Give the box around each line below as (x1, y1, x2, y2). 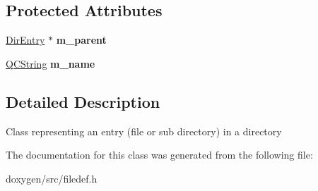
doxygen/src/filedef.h (6, 171, 98, 185)
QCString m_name (6, 56, 95, 70)
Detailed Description (6, 90, 160, 112)
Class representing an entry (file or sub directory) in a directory (6, 123, 282, 138)
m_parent (56, 32, 107, 47)
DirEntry (6, 32, 45, 47)
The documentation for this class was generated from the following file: (6, 147, 313, 162)
